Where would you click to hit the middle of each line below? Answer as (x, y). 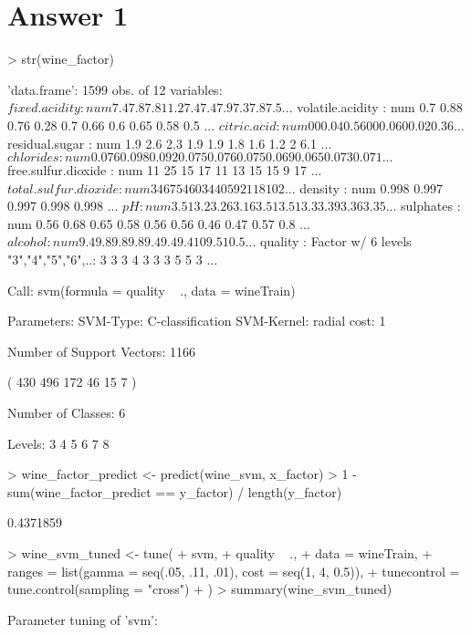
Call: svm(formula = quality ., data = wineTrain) (152, 290)
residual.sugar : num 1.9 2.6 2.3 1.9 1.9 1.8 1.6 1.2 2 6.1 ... (170, 143)
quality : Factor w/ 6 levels (336, 241)
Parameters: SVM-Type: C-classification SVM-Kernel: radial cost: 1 (197, 321)
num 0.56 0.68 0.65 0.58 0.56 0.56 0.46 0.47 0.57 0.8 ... (159, 223)
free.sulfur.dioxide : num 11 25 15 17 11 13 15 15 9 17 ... (165, 170)
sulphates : (431, 206)
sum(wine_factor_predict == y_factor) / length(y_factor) (175, 491)
